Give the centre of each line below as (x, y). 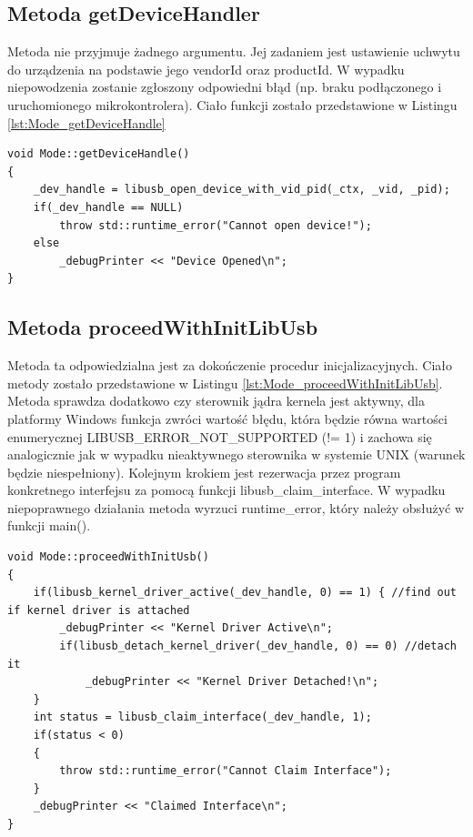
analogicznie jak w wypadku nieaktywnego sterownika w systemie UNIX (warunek (236, 454)
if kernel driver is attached (99, 610)
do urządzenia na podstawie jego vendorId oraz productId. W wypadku (206, 69)
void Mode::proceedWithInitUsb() (108, 557)
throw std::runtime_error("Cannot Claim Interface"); (226, 771)
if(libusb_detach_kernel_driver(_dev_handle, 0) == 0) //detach (258, 646)
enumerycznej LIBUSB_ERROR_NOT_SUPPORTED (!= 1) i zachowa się (220, 436)
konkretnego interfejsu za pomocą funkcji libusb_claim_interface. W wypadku (226, 490)
